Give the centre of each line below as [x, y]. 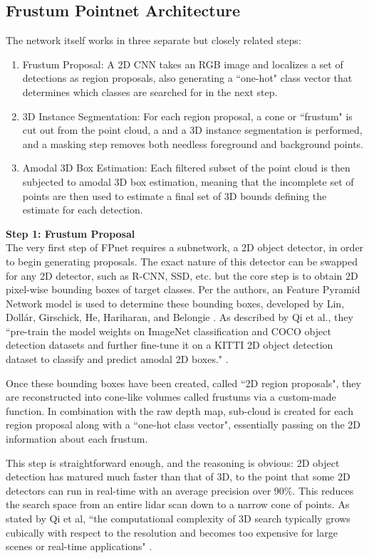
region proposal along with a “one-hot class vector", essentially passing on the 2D [183, 425]
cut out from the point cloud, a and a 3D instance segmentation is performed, [192, 130]
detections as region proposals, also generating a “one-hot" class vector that [187, 78]
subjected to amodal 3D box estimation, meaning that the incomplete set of [188, 181]
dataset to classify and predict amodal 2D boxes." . [117, 359]
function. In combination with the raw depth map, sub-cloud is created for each [180, 410]
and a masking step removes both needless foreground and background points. [193, 143]
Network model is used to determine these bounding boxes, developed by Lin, [175, 303]
